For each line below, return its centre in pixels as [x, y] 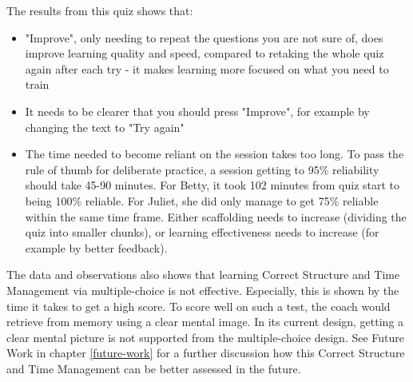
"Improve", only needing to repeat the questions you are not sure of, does [204, 37]
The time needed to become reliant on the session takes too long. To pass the [214, 154]
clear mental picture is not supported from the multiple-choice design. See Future [206, 337]
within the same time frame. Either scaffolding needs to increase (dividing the [216, 216]
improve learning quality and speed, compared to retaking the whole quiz [205, 53]
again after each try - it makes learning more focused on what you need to [207, 68]
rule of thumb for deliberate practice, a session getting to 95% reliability [202, 169]
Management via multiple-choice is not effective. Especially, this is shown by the [203, 290]
